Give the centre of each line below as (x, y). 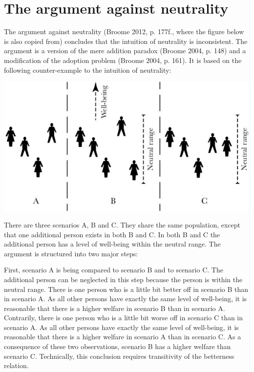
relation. (16, 365)
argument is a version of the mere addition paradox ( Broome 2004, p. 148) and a (125, 51)
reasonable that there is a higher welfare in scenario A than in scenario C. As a (123, 337)
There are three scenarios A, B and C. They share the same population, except (122, 224)
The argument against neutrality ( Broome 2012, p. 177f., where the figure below (124, 31)
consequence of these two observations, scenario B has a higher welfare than (117, 346)
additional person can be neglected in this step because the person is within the (123, 279)
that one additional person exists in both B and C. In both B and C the (112, 234)
